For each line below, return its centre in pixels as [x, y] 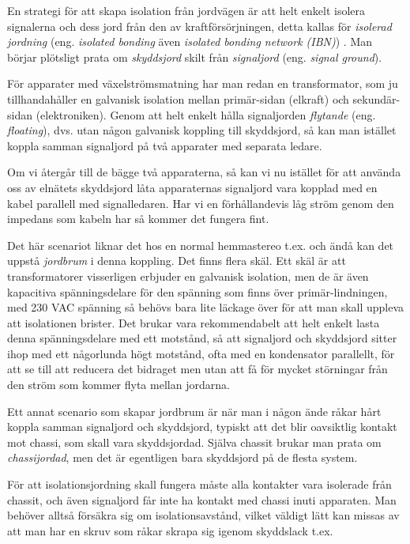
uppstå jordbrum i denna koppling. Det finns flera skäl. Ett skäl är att [177, 261]
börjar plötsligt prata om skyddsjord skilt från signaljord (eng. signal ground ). [195, 57]
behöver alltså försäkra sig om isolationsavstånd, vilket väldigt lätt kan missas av [203, 515]
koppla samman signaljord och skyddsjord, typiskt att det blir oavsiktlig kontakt [202, 427]
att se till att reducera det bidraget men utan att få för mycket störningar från [197, 369]
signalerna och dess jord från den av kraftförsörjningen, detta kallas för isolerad [199, 26]
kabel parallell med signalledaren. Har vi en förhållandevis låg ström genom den [201, 203]
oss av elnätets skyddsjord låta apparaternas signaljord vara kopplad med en [192, 187]
